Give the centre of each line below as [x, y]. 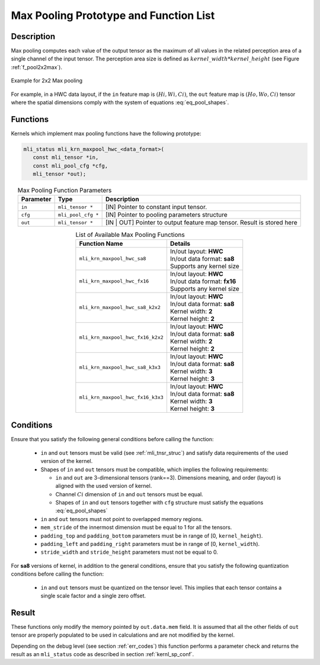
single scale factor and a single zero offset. [93, 596]
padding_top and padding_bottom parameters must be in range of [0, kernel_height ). [152, 535]
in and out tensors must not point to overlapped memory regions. [122, 519]
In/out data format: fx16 [203, 281]
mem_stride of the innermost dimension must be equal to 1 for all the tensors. [136, 528]
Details [180, 243]
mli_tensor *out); [60, 174]
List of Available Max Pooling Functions [130, 234]
